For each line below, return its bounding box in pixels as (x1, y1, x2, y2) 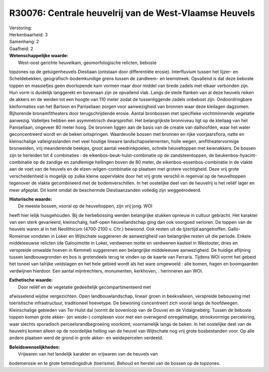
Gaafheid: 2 (9, 45, 33, 52)
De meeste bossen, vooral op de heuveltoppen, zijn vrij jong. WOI (18, 203, 153, 209)
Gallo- (227, 226, 241, 232)
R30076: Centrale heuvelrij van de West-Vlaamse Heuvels (9, 7, 255, 18)
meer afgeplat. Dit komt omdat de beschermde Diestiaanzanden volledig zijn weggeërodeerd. (9, 187, 202, 193)
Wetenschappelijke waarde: (9, 53, 69, 59)
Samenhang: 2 (9, 39, 39, 45)
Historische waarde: (9, 196, 52, 202)
